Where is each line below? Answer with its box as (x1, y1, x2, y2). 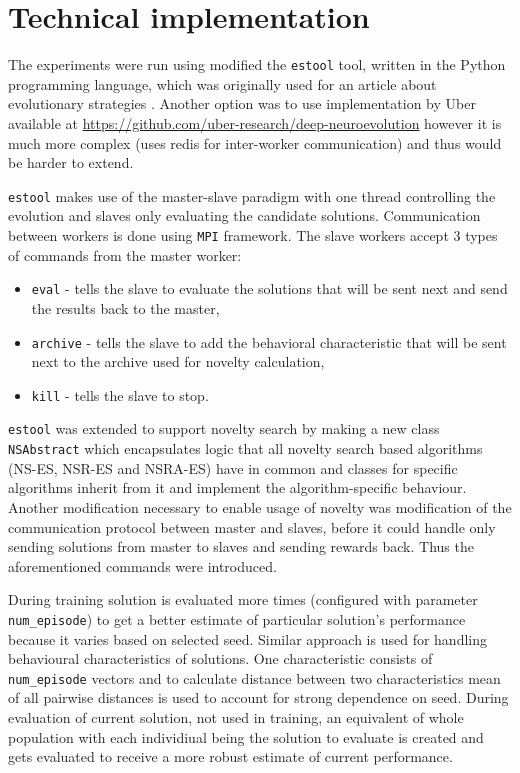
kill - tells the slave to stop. (31, 384, 209, 405)
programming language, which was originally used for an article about (8, 73, 437, 94)
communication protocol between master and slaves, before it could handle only (8, 516, 496, 537)
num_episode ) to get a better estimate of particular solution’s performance (8, 608, 466, 629)
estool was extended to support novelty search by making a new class (8, 418, 440, 439)
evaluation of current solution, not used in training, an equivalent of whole (8, 706, 464, 727)
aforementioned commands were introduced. (8, 555, 277, 576)
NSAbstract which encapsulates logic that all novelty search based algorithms (8, 438, 483, 459)
